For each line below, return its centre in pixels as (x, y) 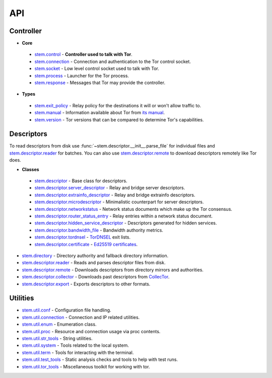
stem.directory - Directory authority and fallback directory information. (95, 255)
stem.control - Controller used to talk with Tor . (84, 54)
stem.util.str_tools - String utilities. (57, 338)
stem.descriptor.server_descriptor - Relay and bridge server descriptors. (110, 188)
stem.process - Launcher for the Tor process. (82, 75)
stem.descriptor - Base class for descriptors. (81, 181)
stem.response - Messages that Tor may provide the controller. (100, 83)
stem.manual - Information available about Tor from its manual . (100, 113)
